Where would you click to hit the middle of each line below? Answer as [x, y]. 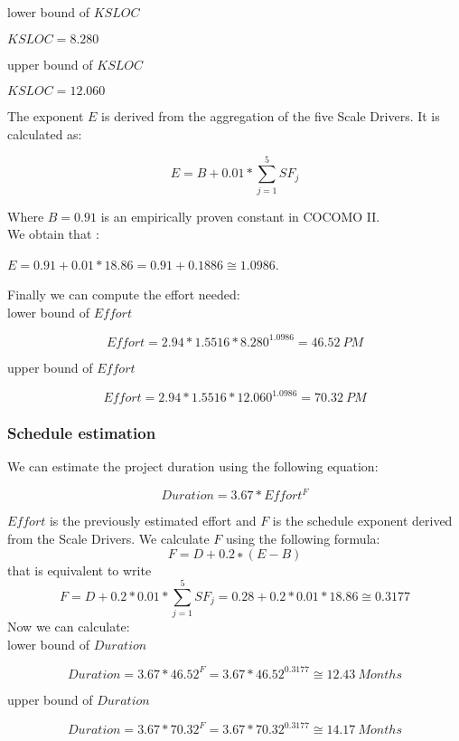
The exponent [46, 116]
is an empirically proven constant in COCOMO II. [240, 216]
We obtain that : [53, 234]
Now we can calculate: [69, 627]
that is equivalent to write [80, 570]
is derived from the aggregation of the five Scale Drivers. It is [271, 116]
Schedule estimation [82, 432]
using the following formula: [303, 538]
